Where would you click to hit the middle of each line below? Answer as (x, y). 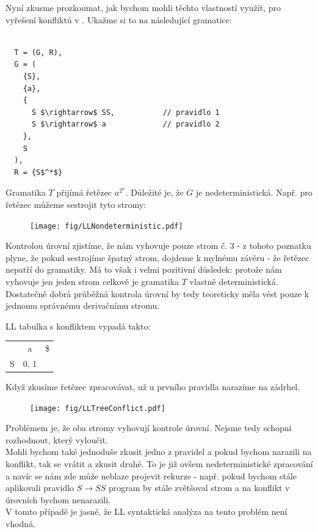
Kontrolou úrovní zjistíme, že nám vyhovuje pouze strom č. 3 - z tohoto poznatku (158, 246)
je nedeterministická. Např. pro (254, 192)
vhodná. (21, 523)
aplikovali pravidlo (40, 488)
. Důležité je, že (154, 192)
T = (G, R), (38, 52)
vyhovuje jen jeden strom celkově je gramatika (92, 281)
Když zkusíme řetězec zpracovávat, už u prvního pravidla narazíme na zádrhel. (153, 386)
